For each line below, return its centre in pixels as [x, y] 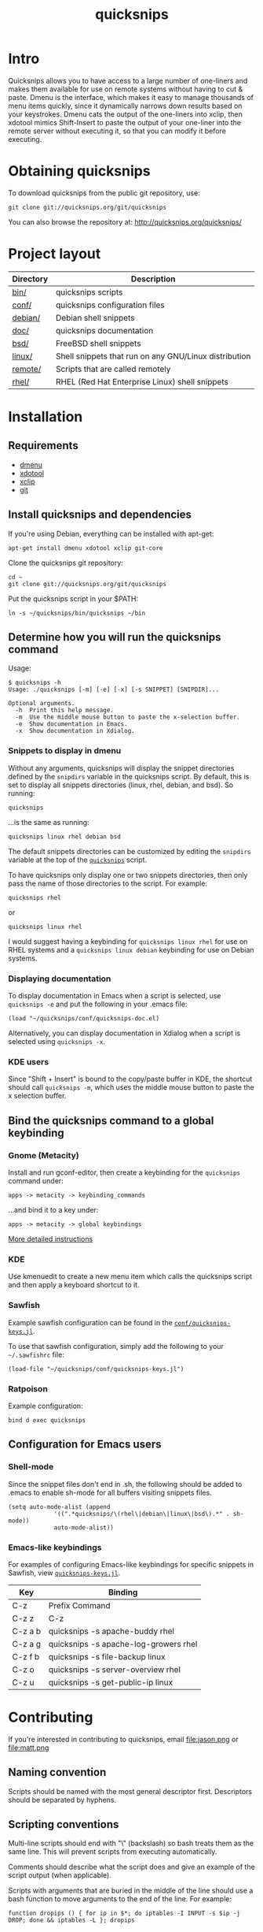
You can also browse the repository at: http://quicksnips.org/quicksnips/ [125, 221]
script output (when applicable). [60, 1875]
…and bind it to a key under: [53, 1210]
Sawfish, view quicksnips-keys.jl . [64, 1573]
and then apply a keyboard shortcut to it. [74, 1285]
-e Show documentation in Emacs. [71, 724]
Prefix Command [79, 1605]
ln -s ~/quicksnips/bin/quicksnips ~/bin [77, 613]
